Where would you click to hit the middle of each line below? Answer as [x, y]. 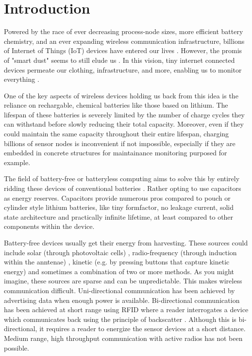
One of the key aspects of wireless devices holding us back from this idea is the [121, 95]
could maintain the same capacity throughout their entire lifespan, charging [117, 134]
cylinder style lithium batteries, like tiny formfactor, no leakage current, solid [119, 207]
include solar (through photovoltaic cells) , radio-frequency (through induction [120, 252]
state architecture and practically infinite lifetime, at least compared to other [119, 216]
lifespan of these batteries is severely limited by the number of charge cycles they [125, 114]
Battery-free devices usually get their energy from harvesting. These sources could [126, 243]
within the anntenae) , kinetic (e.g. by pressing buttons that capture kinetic [117, 262]
